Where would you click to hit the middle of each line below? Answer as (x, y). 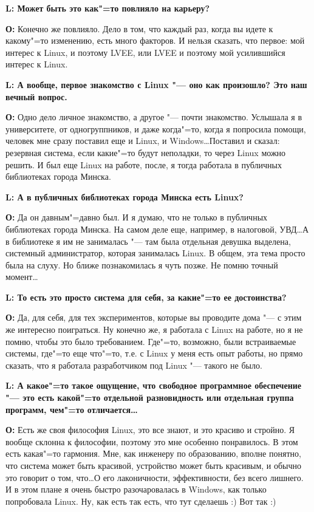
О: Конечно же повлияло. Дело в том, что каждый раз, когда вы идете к (139, 28)
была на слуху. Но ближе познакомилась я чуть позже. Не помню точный (142, 265)
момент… (22, 277)
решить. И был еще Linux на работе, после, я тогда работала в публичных (144, 164)
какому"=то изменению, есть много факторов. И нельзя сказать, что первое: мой (155, 40)
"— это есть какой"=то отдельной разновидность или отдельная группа (150, 398)
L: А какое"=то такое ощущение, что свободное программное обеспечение (154, 385)
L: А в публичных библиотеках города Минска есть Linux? (125, 196)
